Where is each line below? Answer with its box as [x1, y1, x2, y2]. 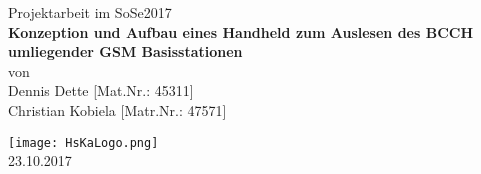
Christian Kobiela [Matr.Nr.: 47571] [8, 99, 227, 120]
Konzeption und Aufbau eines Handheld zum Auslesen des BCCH [8, 21, 474, 42]
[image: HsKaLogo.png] [8, 135, 159, 150]
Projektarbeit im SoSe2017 [8, 2, 172, 22]
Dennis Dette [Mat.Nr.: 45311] [8, 80, 194, 101]
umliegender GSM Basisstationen [8, 41, 243, 62]
